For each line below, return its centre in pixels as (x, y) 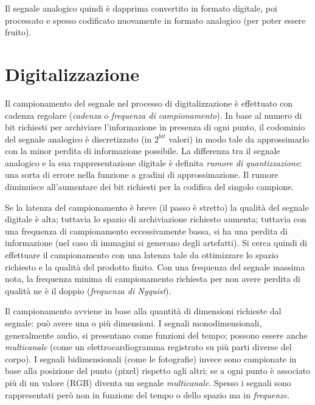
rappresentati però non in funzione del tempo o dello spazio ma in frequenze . (147, 394)
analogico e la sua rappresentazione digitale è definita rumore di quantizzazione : (154, 162)
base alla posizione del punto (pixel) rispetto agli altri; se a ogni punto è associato (158, 371)
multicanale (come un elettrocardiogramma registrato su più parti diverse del (148, 347)
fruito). (18, 32)
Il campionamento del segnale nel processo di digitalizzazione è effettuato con (149, 103)
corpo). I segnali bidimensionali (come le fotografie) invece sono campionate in (151, 358)
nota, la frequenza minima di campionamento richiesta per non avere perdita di (153, 279)
